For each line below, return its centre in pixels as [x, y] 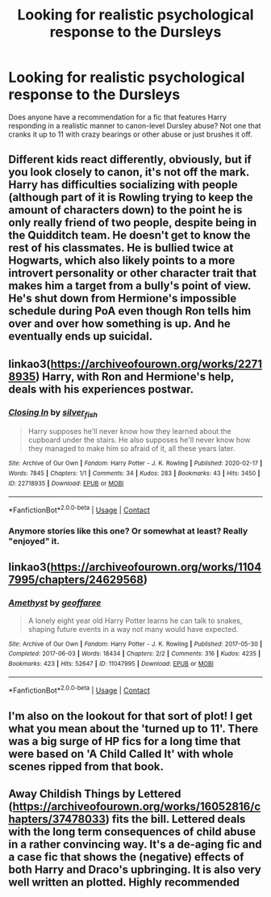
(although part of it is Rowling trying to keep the [131, 198]
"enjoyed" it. [34, 541]
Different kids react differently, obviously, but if [130, 160]
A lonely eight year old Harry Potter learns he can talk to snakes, [135, 621]
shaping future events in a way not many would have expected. [133, 629]
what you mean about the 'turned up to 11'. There [133, 729]
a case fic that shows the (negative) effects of [126, 857]
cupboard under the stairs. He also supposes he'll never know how [139, 440]
